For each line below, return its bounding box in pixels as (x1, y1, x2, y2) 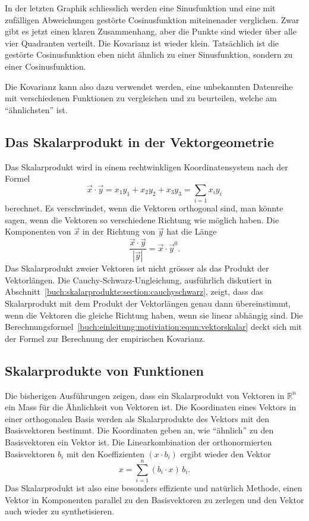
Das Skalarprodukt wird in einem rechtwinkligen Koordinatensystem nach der (5, 160, 288, 173)
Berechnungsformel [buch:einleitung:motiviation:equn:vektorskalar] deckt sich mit (5, 320, 302, 333)
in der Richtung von (82, 225, 156, 238)
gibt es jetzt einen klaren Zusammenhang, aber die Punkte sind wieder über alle (5, 25, 297, 38)
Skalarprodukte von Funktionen (5, 361, 204, 379)
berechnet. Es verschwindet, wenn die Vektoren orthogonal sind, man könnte (5, 202, 283, 214)
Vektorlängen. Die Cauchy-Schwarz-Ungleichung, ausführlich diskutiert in (5, 273, 272, 286)
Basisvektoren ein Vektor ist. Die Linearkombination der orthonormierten (5, 435, 272, 448)
